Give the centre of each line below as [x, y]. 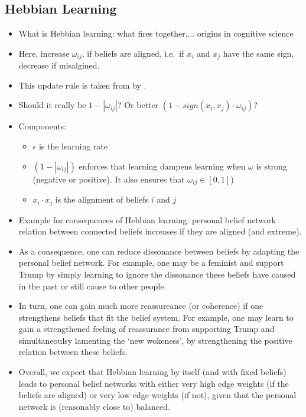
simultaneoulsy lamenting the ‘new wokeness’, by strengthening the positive [155, 340]
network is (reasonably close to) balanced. [94, 406]
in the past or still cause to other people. [92, 286]
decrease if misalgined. [59, 65]
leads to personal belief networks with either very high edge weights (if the [154, 383]
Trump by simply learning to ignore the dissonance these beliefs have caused [157, 274]
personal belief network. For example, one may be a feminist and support [151, 263]
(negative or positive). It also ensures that [109, 179]
